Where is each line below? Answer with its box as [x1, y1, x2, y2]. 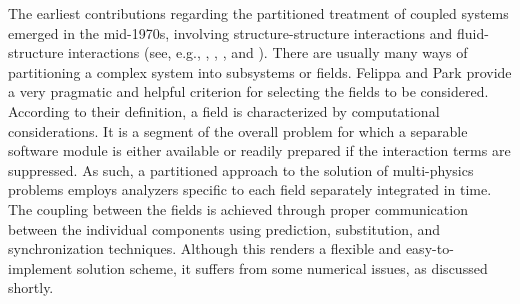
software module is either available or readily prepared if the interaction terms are [8, 140, 511, 161]
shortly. [8, 277, 54, 298]
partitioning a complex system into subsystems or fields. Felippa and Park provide [8, 61, 512, 82]
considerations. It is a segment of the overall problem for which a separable [8, 120, 468, 141]
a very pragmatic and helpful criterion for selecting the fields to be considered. [8, 81, 489, 102]
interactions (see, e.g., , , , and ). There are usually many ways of [68, 42, 468, 63]
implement [8, 257, 73, 278]
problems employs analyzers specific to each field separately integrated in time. [8, 179, 492, 200]
